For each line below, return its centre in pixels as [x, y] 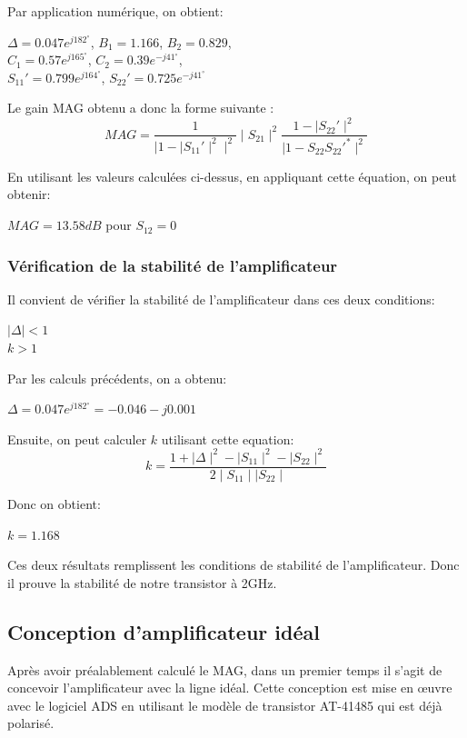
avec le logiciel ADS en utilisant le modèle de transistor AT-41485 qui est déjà [225, 705]
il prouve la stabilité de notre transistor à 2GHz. [142, 582]
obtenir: [29, 194]
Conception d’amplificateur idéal [164, 631]
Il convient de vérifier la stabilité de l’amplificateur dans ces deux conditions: [221, 299]
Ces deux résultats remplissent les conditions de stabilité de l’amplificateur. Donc [233, 565]
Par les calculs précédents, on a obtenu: [117, 378]
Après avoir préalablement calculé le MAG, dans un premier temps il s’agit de [225, 669]
